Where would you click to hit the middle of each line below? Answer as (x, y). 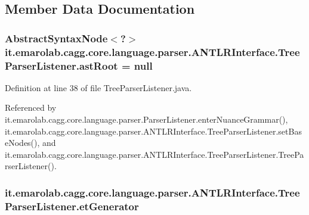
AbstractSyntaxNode (56, 38)
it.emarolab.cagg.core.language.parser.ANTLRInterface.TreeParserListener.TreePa (154, 154)
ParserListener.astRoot (61, 65)
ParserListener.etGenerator (72, 206)
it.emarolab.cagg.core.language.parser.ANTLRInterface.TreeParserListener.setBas (153, 131)
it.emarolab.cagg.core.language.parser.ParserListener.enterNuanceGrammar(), (146, 119)
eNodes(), (22, 143)
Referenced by (31, 107)
